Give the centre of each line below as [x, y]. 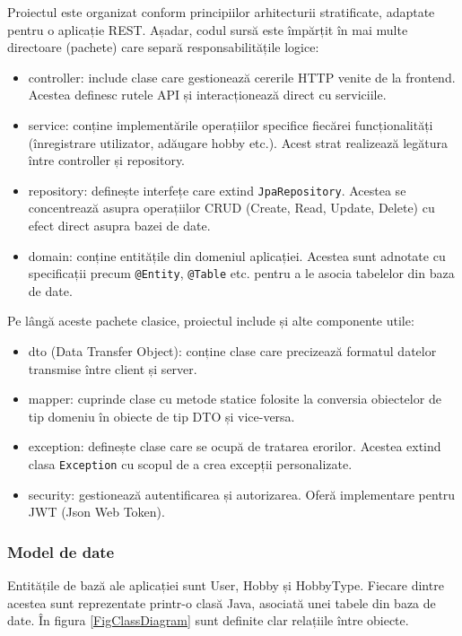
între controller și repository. [106, 160]
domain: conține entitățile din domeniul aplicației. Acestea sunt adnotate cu [237, 255]
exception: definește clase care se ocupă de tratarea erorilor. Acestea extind [235, 446]
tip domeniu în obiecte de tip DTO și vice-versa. [161, 416]
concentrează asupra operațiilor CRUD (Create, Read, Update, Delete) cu [231, 208]
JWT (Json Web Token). [96, 512]
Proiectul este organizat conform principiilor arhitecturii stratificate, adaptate [221, 12]
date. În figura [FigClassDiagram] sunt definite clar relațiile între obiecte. [208, 620]
